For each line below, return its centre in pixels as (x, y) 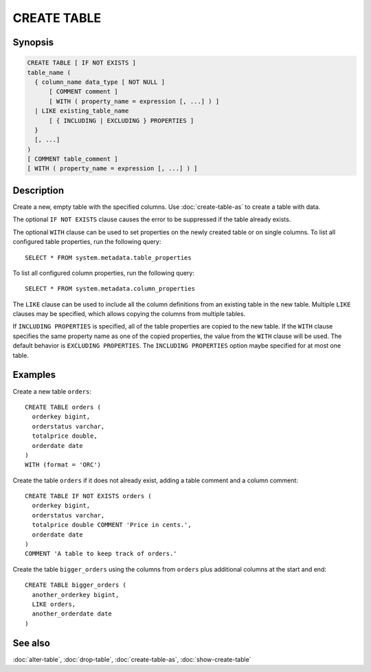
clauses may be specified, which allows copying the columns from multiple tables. (129, 314)
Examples (34, 375)
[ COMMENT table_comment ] (72, 159)
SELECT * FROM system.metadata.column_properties (110, 289)
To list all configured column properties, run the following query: (104, 273)
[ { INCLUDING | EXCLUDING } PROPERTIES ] (122, 121)
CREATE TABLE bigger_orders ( (76, 585)
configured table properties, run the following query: (87, 242)
